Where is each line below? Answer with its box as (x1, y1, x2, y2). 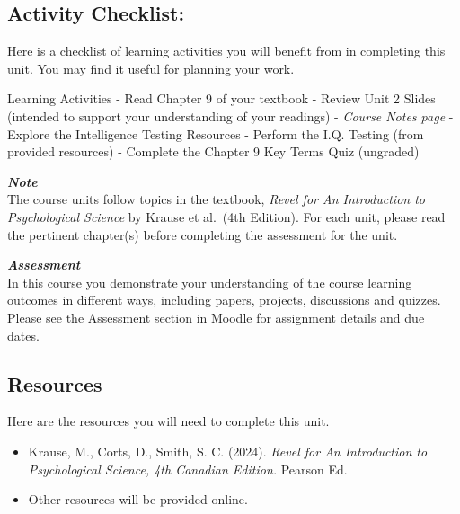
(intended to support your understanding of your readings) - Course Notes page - (7, 106, 454, 125)
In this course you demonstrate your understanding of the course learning (7, 272, 412, 291)
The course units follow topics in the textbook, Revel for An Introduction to (7, 190, 425, 208)
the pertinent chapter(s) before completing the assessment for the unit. (7, 225, 398, 244)
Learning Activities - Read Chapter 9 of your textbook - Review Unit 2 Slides (7, 89, 436, 108)
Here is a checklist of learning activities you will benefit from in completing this (7, 41, 446, 60)
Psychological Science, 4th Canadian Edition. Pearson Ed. (28, 459, 348, 478)
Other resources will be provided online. (28, 490, 248, 509)
